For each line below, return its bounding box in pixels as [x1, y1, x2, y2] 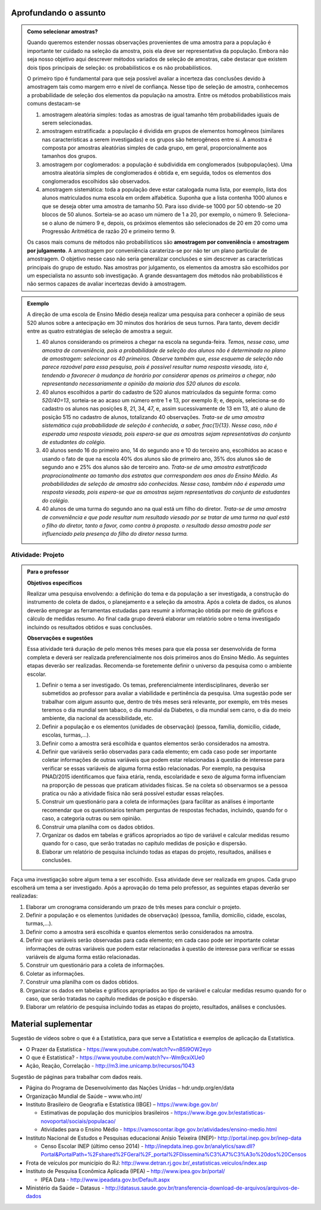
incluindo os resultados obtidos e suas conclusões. [27, 623, 153, 631]
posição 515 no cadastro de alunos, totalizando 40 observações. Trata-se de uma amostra [42, 413, 265, 420]
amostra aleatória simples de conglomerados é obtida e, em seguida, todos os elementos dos [42, 169, 272, 176]
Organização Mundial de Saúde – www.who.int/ [26, 1093, 143, 1100]
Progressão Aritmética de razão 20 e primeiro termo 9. [42, 228, 176, 235]
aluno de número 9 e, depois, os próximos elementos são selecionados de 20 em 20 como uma [53, 219, 288, 227]
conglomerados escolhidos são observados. [42, 178, 151, 185]
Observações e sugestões [27, 634, 93, 641]
